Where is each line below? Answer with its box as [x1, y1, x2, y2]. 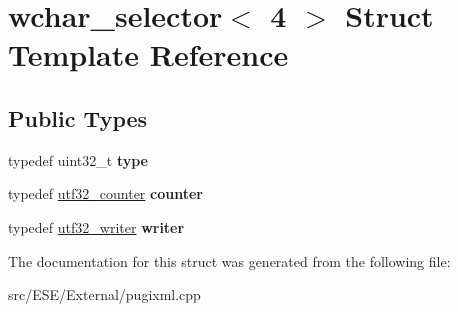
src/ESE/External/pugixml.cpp [8, 284, 201, 305]
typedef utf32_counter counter [8, 183, 203, 204]
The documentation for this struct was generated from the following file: [8, 250, 451, 271]
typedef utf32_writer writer [8, 216, 185, 237]
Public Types [8, 102, 148, 133]
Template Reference [8, 34, 289, 75]
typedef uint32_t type [8, 149, 148, 170]
